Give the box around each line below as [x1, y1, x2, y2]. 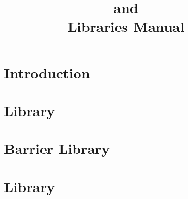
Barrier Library [4, 138, 110, 158]
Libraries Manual [67, 16, 185, 36]
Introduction [4, 62, 90, 82]
